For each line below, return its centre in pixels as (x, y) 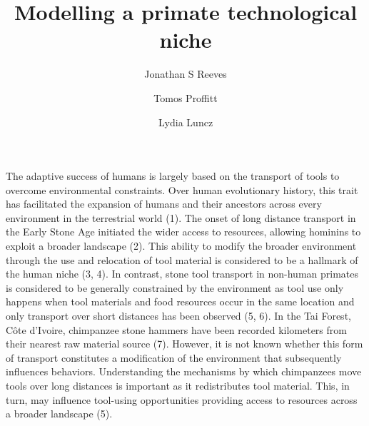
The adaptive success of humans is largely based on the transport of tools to (173, 176)
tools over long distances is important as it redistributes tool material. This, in (178, 385)
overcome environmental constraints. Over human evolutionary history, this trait (182, 189)
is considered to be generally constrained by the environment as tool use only (175, 287)
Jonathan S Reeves (186, 74)
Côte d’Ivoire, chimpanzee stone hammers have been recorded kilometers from (176, 329)
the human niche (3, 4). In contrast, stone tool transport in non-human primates (182, 274)
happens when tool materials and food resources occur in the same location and (180, 301)
